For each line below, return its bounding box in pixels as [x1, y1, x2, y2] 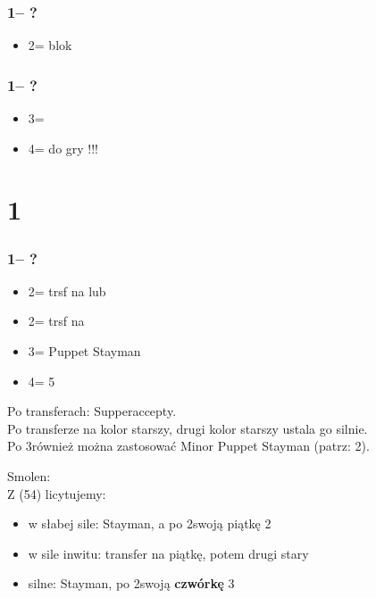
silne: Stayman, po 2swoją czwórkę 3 [28, 574, 235, 593]
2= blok [28, 36, 72, 54]
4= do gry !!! [28, 138, 99, 157]
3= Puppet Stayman [28, 342, 141, 360]
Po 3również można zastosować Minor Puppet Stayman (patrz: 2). [7, 436, 370, 455]
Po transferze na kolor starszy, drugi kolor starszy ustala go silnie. [7, 419, 368, 437]
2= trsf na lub [28, 281, 106, 300]
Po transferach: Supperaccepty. [7, 402, 177, 420]
